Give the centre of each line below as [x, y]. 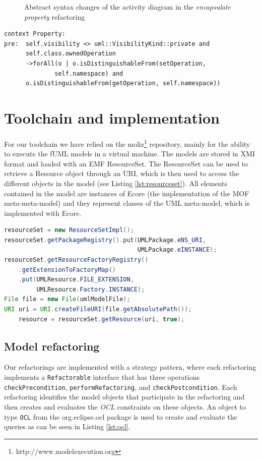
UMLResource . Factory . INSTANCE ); [91, 289]
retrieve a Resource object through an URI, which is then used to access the [122, 173]
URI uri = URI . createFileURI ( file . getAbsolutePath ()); [98, 309]
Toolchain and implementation [112, 117]
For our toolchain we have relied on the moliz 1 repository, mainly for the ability [127, 143]
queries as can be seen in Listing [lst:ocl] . [67, 426]
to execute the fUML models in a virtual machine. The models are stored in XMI [129, 154]
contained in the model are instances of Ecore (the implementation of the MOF [127, 193]
